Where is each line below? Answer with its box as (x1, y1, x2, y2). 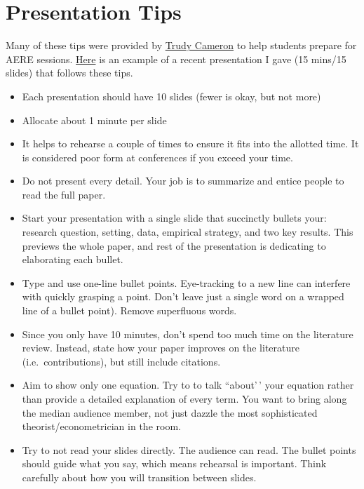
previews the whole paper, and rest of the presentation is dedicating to (22, 238, 326, 253)
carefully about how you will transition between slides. (22, 469, 257, 484)
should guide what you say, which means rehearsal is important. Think (22, 456, 327, 471)
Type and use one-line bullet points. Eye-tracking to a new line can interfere (22, 275, 351, 290)
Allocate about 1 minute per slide (22, 112, 167, 127)
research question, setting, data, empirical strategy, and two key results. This (22, 225, 353, 239)
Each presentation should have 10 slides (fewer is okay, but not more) (22, 88, 321, 103)
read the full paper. (22, 187, 106, 201)
